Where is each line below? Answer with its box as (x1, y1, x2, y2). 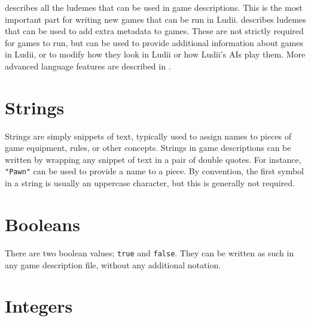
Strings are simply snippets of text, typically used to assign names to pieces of (5, 129, 292, 142)
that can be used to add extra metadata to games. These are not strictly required (5, 25, 304, 37)
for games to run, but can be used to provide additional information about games (5, 36, 303, 49)
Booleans (5, 211, 80, 236)
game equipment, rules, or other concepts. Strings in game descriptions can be (5, 141, 291, 154)
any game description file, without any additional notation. (5, 258, 221, 271)
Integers (5, 293, 73, 318)
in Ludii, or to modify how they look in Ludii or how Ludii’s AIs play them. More (5, 48, 306, 60)
